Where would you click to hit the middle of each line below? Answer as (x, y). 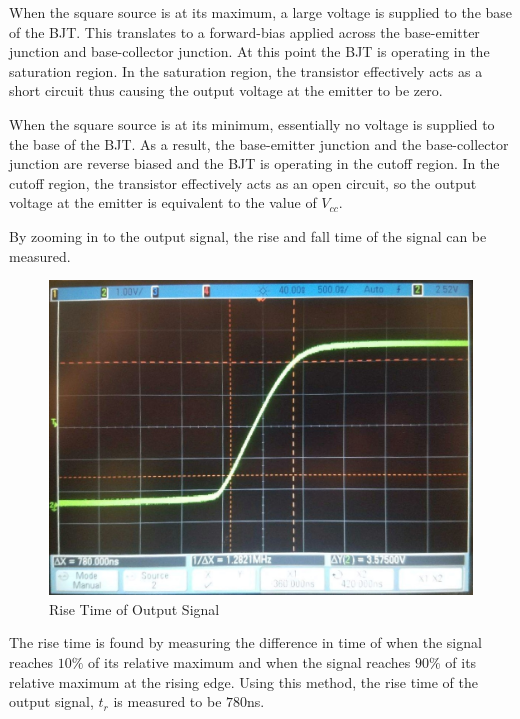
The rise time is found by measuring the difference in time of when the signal (245, 642)
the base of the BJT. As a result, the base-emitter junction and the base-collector (259, 143)
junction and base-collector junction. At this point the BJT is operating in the (249, 51)
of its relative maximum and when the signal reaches (249, 662)
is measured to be (167, 701)
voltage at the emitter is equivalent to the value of (163, 202)
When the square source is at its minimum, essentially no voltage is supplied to (252, 123)
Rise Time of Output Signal (134, 608)
